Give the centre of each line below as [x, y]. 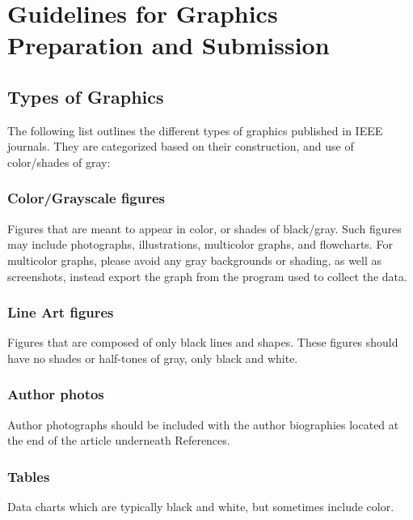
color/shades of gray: [59, 162]
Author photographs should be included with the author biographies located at [203, 424]
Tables [29, 476]
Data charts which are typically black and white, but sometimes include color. [201, 507]
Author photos [56, 394]
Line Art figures [61, 312]
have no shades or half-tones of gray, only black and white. [153, 358]
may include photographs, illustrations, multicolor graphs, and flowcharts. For [200, 244]
